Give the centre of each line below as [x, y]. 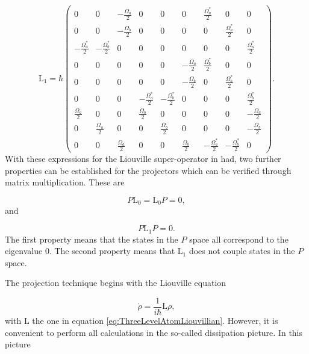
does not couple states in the [242, 251]
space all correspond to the [239, 239]
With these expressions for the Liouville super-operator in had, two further [143, 159]
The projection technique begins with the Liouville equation [116, 283]
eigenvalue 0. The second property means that [90, 251]
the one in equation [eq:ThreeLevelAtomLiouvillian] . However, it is [155, 320]
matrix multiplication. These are [65, 182]
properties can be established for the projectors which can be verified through [148, 170]
